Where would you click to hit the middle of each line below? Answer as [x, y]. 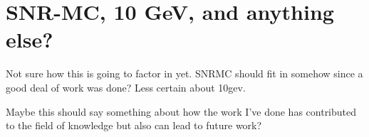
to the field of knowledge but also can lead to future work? [134, 125]
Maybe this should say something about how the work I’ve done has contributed [181, 111]
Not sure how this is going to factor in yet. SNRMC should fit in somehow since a [184, 73]
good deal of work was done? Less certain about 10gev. [126, 87]
